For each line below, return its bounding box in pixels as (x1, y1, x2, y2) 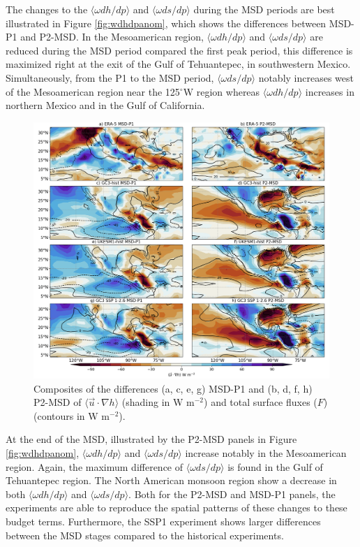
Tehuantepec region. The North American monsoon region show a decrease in (6, 473, 337, 488)
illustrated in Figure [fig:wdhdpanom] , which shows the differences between (6, 15, 327, 30)
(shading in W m (121, 395, 195, 409)
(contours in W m (33, 408, 110, 423)
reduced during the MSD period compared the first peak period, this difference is (6, 43, 353, 57)
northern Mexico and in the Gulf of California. (6, 98, 205, 112)
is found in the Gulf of (227, 459, 323, 474)
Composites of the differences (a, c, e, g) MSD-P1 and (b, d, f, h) (33, 381, 313, 395)
